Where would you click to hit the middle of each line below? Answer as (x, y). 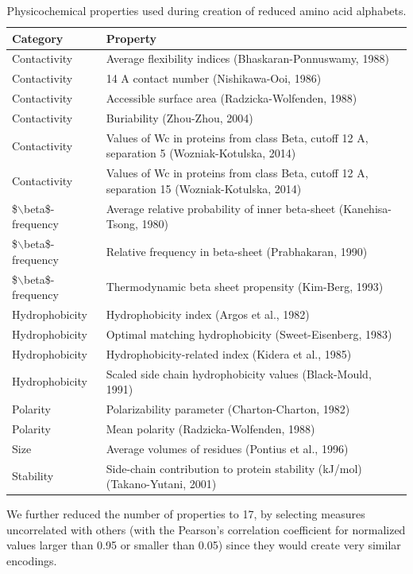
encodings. (32, 560)
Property (131, 38)
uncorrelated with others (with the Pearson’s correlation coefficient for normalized (206, 529)
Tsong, (122, 224)
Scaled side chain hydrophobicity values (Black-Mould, (239, 373)
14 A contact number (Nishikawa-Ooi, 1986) (214, 78)
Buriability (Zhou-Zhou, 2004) (179, 117)
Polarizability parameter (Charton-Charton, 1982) (228, 408)
